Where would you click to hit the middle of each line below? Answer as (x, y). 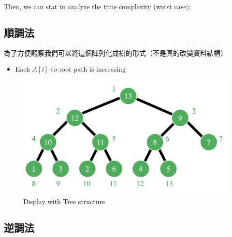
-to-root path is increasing (87, 69)
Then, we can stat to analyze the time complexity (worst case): (97, 6)
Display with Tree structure (64, 201)
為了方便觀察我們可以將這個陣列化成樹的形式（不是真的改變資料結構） (116, 52)
